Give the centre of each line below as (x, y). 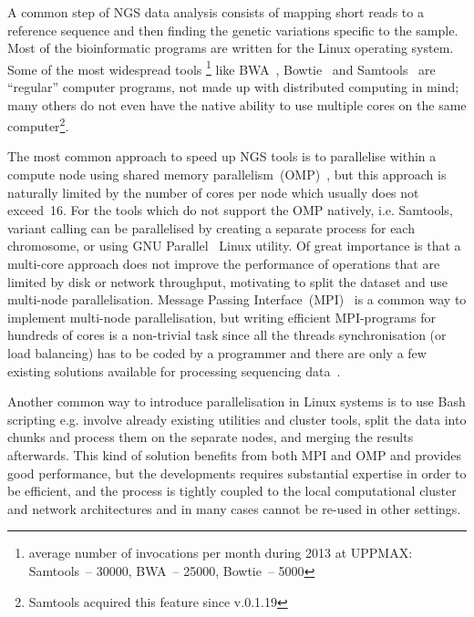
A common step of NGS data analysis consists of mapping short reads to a (216, 12)
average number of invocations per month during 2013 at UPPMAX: (221, 553)
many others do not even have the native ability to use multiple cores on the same (237, 104)
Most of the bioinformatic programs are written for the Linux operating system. (231, 48)
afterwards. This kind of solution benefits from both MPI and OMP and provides (235, 454)
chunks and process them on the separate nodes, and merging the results (211, 437)
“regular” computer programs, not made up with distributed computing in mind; (233, 87)
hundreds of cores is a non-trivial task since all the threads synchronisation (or (227, 335)
